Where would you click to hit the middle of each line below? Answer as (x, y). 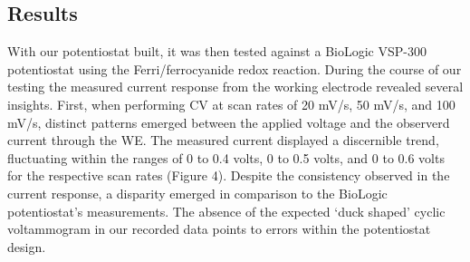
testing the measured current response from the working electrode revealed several (235, 87)
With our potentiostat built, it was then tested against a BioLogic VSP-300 (217, 51)
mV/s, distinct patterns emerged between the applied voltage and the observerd (229, 122)
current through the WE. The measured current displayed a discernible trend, (223, 140)
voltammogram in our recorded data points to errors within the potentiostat (219, 229)
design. (27, 246)
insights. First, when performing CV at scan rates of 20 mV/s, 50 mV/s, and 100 (231, 104)
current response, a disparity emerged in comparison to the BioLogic (197, 193)
